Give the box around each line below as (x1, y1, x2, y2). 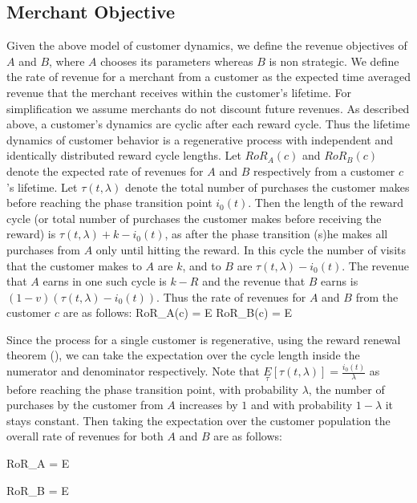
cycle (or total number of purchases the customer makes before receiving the (6, 209, 382, 226)
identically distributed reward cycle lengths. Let (6, 147, 241, 164)
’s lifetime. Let (6, 178, 78, 195)
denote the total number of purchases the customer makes (124, 178, 410, 195)
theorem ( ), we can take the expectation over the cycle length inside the (6, 347, 360, 363)
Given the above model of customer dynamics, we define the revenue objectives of (6, 37, 407, 54)
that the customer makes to (6, 257, 142, 274)
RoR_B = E (6, 481, 69, 498)
